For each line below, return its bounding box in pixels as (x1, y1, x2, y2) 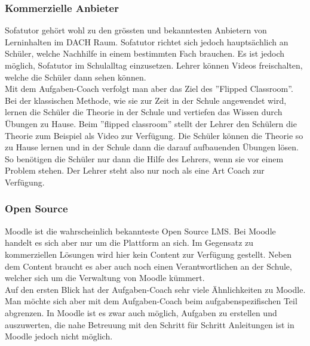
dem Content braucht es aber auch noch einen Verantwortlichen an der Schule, (5, 259, 292, 272)
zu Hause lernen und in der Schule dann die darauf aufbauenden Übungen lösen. (5, 141, 299, 153)
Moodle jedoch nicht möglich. (5, 330, 113, 342)
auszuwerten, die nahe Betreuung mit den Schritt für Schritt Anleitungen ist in (5, 318, 294, 330)
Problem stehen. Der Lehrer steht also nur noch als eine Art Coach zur (5, 164, 265, 177)
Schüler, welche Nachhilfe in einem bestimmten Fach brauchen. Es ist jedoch (5, 47, 285, 60)
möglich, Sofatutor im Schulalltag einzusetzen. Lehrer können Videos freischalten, (5, 59, 303, 71)
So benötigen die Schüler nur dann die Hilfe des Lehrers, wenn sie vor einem (5, 152, 284, 165)
